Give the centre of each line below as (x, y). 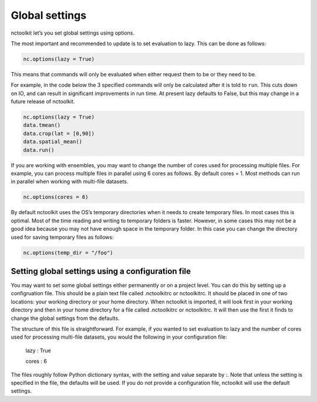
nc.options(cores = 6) (56, 197)
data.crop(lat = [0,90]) (59, 133)
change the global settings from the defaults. (65, 318)
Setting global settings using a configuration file (101, 271)
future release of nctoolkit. (43, 102)
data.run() (39, 150)
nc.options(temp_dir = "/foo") (68, 253)
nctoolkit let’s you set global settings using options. (73, 33)
